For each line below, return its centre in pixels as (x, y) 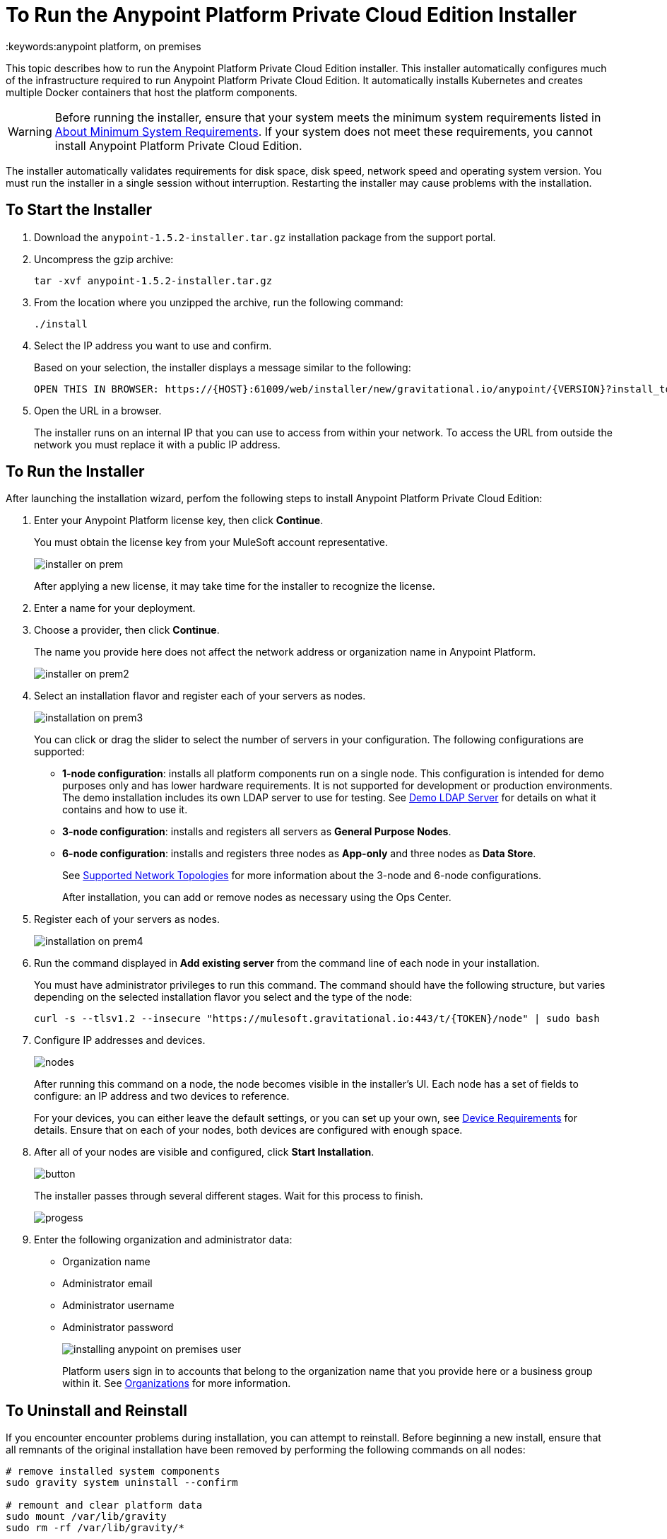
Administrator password (118, 1328)
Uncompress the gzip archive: (104, 259)
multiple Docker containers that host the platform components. (152, 92)
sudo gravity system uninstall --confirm (122, 1483)
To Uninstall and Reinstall (96, 1410)
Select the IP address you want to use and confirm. (153, 345)
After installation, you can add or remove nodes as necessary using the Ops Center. (257, 898)
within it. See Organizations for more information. (177, 1383)
